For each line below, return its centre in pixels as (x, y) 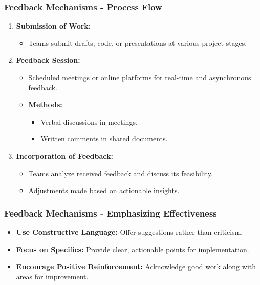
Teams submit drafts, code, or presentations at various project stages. (138, 43)
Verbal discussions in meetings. (89, 121)
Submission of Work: (53, 26)
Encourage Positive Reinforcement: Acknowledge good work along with (136, 266)
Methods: (45, 104)
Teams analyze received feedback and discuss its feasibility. (121, 173)
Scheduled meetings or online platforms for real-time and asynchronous (140, 77)
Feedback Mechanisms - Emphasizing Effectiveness (111, 213)
